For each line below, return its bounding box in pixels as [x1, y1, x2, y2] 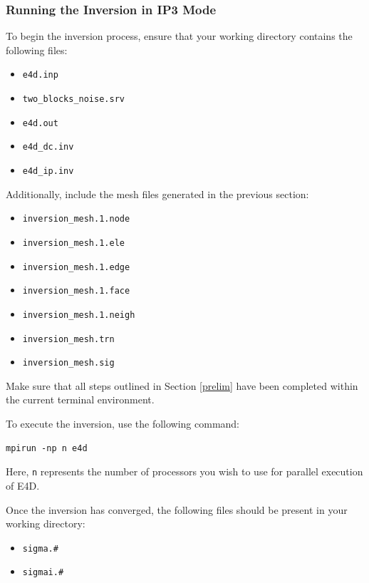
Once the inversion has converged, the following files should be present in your [6, 502, 348, 517]
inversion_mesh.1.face [22, 286, 130, 296]
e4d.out [22, 118, 58, 128]
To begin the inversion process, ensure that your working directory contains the [6, 29, 353, 43]
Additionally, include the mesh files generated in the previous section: [6, 186, 309, 201]
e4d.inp [22, 70, 58, 81]
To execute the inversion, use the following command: [6, 416, 240, 431]
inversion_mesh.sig [22, 358, 115, 368]
